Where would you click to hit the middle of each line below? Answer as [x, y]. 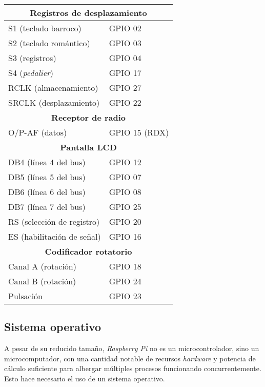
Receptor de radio [89, 117]
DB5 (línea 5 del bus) [47, 177]
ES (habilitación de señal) [55, 236]
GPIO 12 [125, 162]
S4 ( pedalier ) [31, 73]
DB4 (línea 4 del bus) [47, 162]
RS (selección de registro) [54, 221]
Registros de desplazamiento [88, 13]
